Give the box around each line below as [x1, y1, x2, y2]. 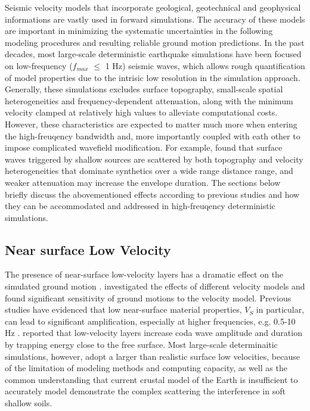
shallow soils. [5, 397, 52, 409]
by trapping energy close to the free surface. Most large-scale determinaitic [5, 338, 278, 351]
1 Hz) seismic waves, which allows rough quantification [105, 59, 305, 71]
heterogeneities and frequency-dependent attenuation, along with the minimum [5, 94, 293, 107]
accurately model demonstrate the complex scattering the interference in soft [5, 385, 286, 397]
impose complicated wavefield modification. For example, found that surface [5, 141, 283, 154]
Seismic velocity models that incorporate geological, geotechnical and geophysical [5, 1, 301, 13]
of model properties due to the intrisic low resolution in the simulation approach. [5, 71, 300, 83]
